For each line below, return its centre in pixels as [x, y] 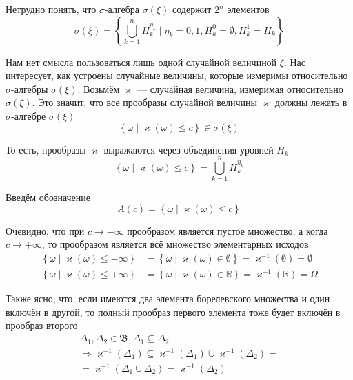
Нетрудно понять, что [51, 9]
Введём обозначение [48, 197]
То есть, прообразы [46, 149]
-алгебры [30, 88]
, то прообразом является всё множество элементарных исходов [175, 244]
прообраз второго [42, 325]
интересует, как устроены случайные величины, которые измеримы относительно [177, 75]
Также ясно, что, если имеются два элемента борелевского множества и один [168, 298]
